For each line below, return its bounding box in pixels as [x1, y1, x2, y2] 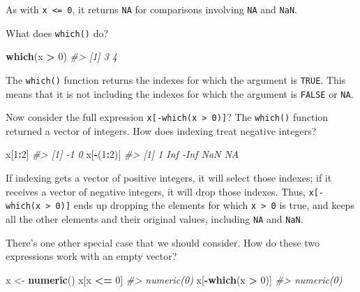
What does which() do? [6, 25, 109, 40]
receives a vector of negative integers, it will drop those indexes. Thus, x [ [6, 184, 319, 198]
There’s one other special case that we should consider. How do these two [6, 235, 320, 249]
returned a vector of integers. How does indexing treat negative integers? [6, 123, 317, 138]
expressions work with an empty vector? [6, 249, 177, 263]
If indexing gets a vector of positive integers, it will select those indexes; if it [6, 170, 332, 185]
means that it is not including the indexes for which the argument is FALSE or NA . [6, 86, 354, 101]
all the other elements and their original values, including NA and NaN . [6, 211, 303, 226]
